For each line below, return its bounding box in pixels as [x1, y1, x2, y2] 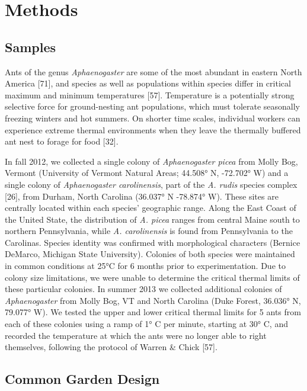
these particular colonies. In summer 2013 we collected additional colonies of [5, 283, 282, 295]
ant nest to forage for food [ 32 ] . [5, 135, 119, 148]
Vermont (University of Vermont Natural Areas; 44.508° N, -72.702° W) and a [5, 166, 289, 179]
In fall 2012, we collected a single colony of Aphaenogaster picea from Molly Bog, [5, 155, 298, 167]
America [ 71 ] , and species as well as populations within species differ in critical [5, 77, 291, 89]
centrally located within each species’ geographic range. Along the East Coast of [5, 201, 296, 214]
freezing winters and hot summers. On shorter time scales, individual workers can [5, 111, 300, 124]
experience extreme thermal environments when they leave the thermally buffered [5, 123, 301, 136]
